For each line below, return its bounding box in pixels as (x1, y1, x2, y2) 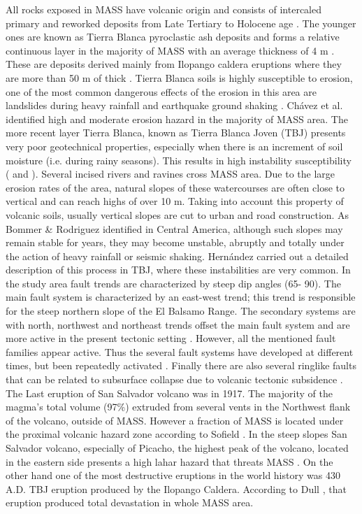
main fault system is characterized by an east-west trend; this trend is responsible (6, 290, 356, 304)
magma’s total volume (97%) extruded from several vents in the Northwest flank (6, 399, 351, 414)
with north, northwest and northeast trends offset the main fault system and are (6, 317, 350, 331)
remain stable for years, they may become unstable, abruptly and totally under (6, 235, 345, 250)
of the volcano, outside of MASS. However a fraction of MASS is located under (6, 413, 344, 427)
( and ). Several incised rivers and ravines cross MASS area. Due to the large (6, 166, 335, 181)
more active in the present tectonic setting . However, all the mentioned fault (6, 331, 336, 345)
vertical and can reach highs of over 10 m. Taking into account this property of (6, 194, 344, 208)
